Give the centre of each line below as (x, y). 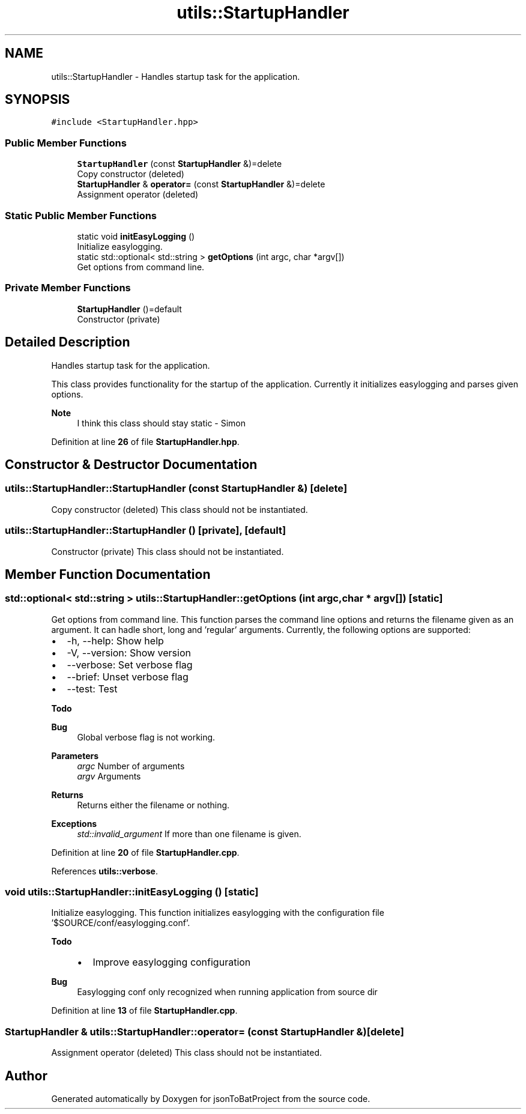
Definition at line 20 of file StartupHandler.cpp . (145, 852)
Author (26, 1076)
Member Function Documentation (108, 574)
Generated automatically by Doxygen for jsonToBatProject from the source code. (211, 1099)
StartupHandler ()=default (129, 309)
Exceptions (74, 823)
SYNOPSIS (38, 100)
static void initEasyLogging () (136, 236)
